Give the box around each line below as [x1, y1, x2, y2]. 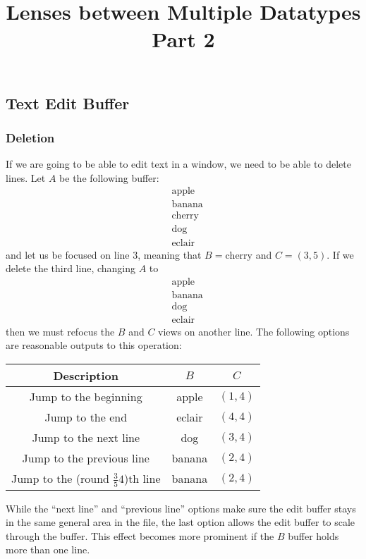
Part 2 [152, 25, 215, 54]
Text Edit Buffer [6, 92, 130, 113]
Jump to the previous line [22, 450, 150, 467]
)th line [123, 470, 161, 487]
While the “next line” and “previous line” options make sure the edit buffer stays [6, 500, 356, 515]
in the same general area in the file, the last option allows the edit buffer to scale [6, 515, 355, 529]
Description [53, 367, 119, 384]
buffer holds [288, 528, 339, 543]
